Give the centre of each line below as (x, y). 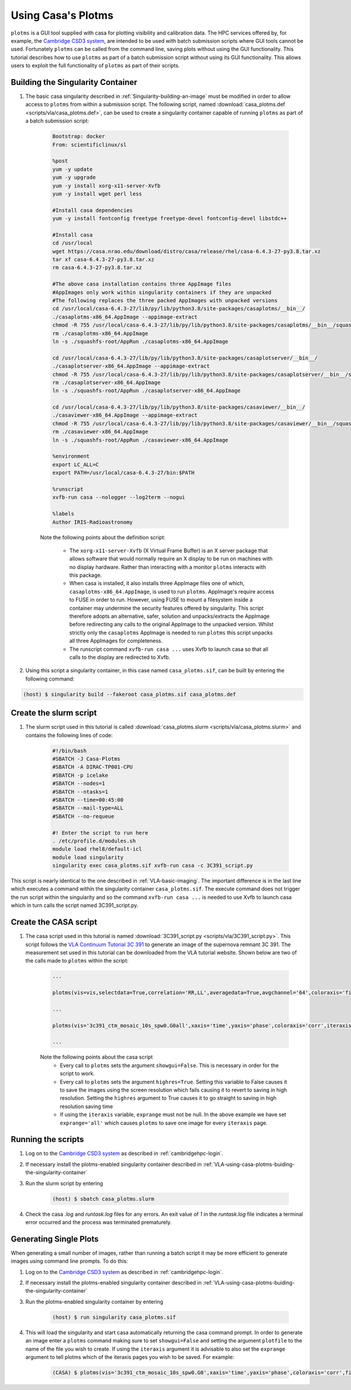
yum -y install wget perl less (97, 194)
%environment (71, 456)
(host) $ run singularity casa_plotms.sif (114, 1317)
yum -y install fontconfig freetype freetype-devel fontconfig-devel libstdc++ (170, 219)
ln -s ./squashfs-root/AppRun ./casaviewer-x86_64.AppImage (140, 440)
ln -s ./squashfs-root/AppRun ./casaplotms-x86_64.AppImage (140, 341)
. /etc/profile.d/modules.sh (94, 841)
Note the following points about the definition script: (103, 537)
